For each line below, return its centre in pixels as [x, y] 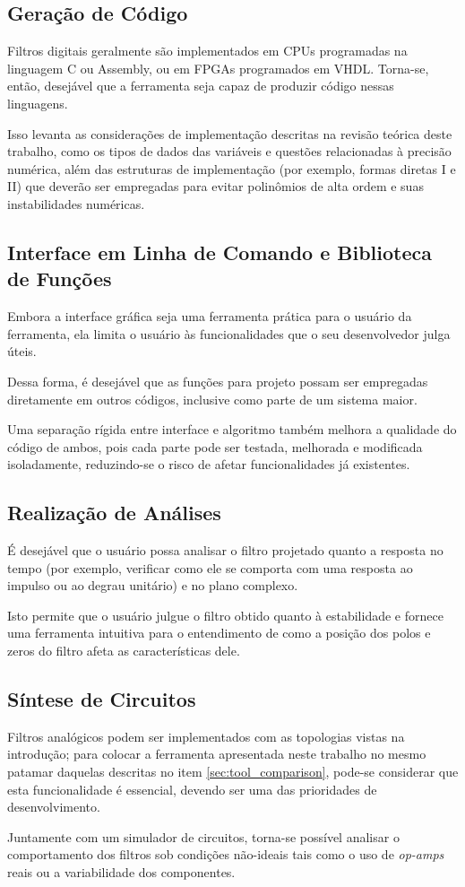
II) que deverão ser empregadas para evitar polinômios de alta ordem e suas [215, 186]
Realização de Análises [114, 513]
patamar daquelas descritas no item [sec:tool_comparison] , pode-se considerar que [233, 772]
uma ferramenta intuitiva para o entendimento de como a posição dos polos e [219, 633]
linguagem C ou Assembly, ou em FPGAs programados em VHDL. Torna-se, [218, 68]
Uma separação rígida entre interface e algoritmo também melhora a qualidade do [232, 429]
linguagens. [38, 103]
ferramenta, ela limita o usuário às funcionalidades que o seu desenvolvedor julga [229, 333]
